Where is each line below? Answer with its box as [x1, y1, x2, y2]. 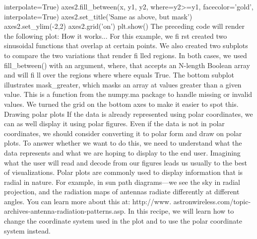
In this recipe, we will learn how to [128, 206, 234, 216]
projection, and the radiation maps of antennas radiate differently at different [4, 186, 240, 197]
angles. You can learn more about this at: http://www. [4, 196, 172, 206]
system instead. [4, 225, 51, 236]
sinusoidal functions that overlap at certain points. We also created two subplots [4, 40, 248, 51]
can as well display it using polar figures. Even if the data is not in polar [4, 118, 225, 129]
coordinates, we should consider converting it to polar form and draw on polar [4, 128, 242, 138]
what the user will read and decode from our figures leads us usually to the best [4, 157, 247, 167]
